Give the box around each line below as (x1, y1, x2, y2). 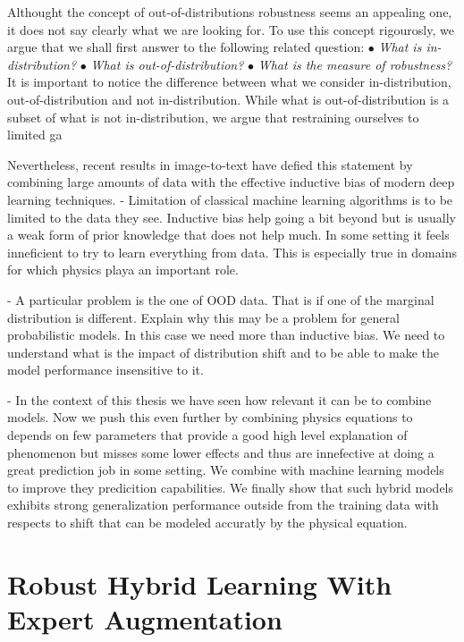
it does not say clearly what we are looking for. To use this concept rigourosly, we (7, 20, 454, 38)
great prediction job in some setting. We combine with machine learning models (7, 460, 444, 479)
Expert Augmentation (7, 601, 283, 637)
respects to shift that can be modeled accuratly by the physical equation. (7, 513, 408, 532)
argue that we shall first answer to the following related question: (7, 38, 365, 56)
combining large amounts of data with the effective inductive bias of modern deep (7, 173, 455, 191)
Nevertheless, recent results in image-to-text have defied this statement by (7, 155, 413, 173)
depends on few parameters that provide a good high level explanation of (7, 426, 408, 444)
